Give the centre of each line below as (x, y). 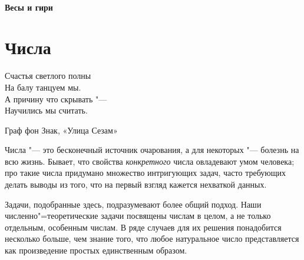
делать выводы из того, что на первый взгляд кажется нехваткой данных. (136, 184)
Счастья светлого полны (48, 76)
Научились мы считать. (46, 110)
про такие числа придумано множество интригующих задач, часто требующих (145, 173)
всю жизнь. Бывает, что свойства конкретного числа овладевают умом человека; (150, 161)
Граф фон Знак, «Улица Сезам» (61, 130)
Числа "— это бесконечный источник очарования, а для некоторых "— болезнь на (152, 150)
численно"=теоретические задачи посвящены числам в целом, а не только (138, 216)
